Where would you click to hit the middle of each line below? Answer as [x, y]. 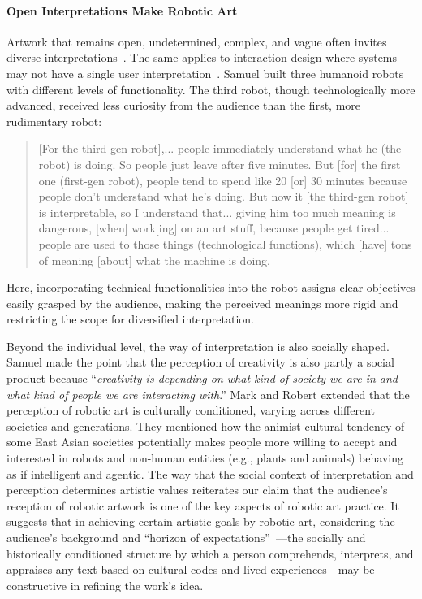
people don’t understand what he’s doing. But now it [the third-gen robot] [224, 196]
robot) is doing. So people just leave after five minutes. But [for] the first [220, 164]
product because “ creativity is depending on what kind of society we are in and [202, 378]
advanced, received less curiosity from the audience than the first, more [184, 105]
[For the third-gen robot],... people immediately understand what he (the [220, 148]
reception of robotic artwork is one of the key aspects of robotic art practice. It [203, 505]
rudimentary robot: [54, 121]
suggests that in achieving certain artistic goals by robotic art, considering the [201, 521]
